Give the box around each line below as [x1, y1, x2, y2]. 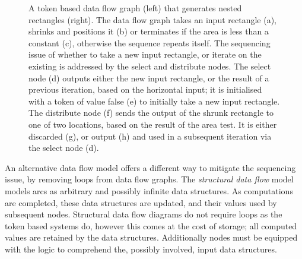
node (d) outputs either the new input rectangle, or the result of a [28, 71, 269, 84]
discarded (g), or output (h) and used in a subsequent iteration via [28, 129, 272, 142]
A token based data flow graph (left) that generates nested [28, 2, 242, 14]
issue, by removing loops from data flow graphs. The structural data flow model [5, 173, 294, 185]
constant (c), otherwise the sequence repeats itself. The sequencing [28, 36, 271, 49]
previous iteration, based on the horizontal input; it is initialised [28, 83, 262, 96]
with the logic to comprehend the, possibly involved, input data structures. [5, 242, 277, 255]
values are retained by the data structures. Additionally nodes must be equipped [5, 231, 298, 244]
